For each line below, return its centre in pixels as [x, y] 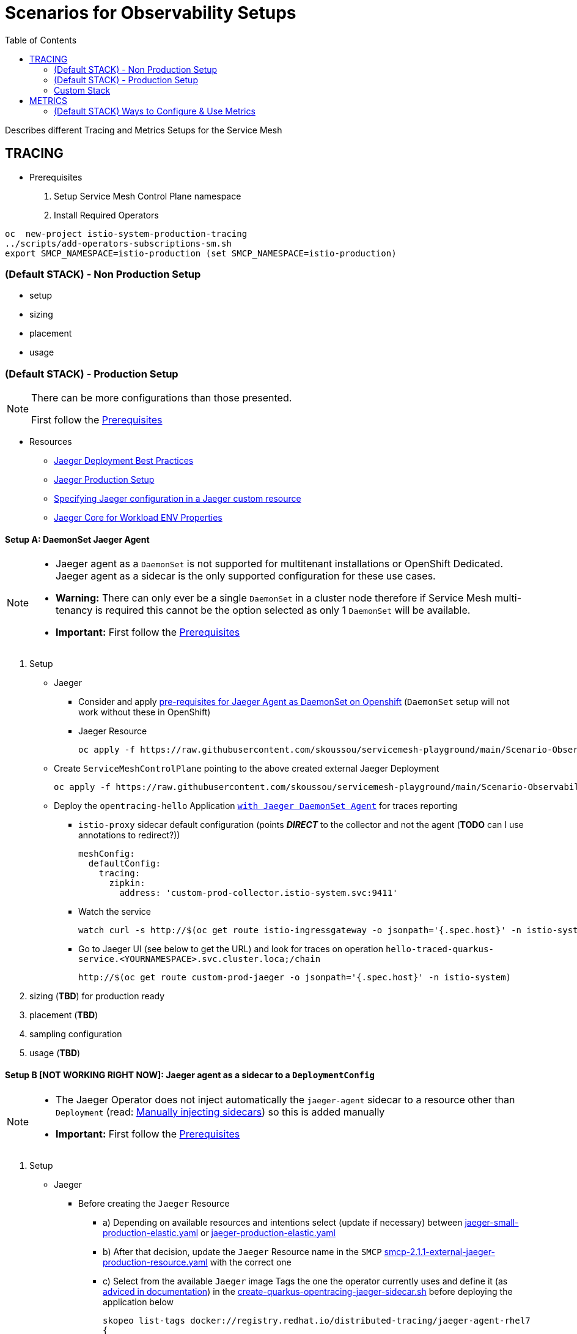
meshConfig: [107, 854]
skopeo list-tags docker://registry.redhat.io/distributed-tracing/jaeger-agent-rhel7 [317, 1320]
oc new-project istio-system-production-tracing [126, 233]
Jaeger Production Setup [104, 480]
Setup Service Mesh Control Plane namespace [148, 196]
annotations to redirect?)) [129, 835]
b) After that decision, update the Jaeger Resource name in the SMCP [242, 1251]
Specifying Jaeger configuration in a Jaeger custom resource [178, 499]
